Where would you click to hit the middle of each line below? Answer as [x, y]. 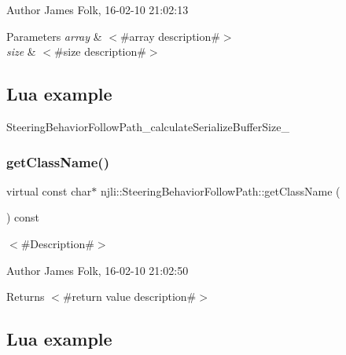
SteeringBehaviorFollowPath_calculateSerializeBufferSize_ [148, 126]
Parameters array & [54, 36]
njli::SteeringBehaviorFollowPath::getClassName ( [220, 190]
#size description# [100, 51]
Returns [26, 296]
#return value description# [129, 296]
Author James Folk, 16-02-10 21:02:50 [98, 270]
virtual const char [49, 190]
